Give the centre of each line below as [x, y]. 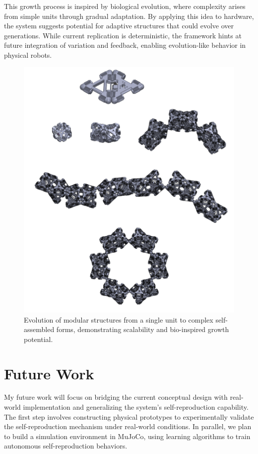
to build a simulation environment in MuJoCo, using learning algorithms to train [127, 436]
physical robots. [28, 55]
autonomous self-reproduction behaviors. [66, 446]
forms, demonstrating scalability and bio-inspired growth [143, 329]
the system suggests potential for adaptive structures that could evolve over [119, 26]
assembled [39, 329]
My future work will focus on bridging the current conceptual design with [116, 397]
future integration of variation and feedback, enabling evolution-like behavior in [125, 45]
